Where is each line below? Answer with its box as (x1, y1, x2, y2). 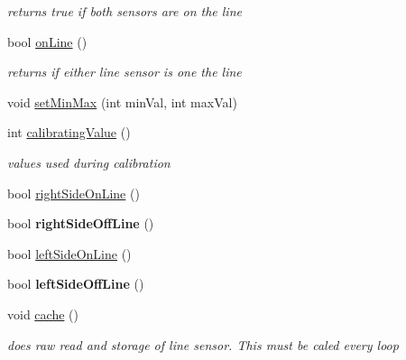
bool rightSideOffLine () (7, 214, 154, 233)
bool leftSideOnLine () (7, 244, 132, 263)
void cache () (7, 304, 78, 323)
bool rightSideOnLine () (7, 183, 140, 202)
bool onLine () (7, 32, 88, 51)
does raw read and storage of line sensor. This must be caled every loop (7, 335, 399, 354)
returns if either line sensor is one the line (7, 62, 242, 81)
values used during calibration (7, 152, 171, 171)
